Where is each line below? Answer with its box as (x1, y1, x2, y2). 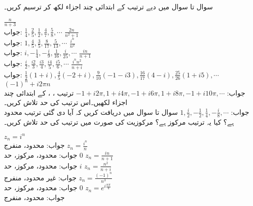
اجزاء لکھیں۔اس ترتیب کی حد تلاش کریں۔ (4, 97, 128, 107)
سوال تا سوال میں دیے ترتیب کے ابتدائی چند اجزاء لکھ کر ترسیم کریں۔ (4, 1, 213, 11)
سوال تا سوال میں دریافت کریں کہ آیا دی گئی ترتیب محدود (4, 106, 178, 117)
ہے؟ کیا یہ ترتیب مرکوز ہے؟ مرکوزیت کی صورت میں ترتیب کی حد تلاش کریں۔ (4, 116, 234, 127)
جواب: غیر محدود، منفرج (4, 172, 77, 182)
